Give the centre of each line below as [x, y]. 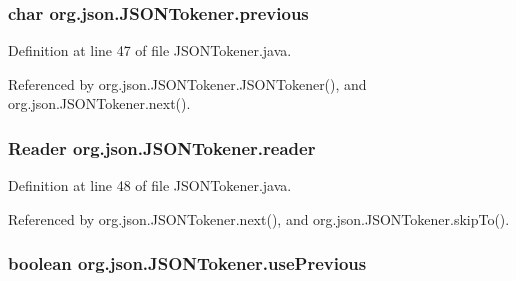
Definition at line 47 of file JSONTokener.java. [150, 50]
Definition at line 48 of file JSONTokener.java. [150, 185]
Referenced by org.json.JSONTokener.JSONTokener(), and [187, 83]
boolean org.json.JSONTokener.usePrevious [187, 263]
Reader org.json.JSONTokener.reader [162, 147]
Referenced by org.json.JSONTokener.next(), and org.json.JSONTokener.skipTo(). [259, 218]
